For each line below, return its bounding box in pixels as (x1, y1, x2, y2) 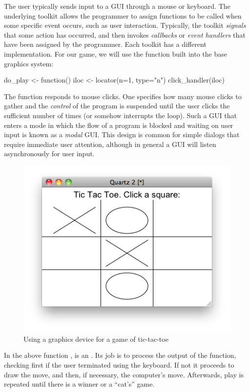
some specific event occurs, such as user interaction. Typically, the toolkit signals (4, 20, 246, 30)
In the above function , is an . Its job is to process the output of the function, (4, 350, 236, 360)
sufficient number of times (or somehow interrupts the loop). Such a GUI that (4, 110, 237, 120)
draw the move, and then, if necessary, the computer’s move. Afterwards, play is (4, 369, 244, 379)
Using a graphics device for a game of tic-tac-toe (23, 333, 168, 344)
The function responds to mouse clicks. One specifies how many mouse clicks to (4, 91, 242, 101)
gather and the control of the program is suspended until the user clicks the (4, 101, 230, 111)
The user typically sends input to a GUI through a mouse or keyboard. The (4, 1, 230, 11)
